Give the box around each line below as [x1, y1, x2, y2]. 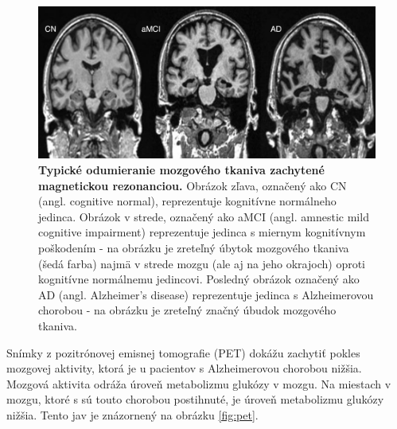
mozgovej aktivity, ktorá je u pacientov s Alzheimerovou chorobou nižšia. [6, 360, 362, 376]
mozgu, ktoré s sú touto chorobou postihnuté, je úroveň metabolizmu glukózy [6, 391, 384, 408]
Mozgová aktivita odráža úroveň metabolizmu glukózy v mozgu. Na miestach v [6, 375, 391, 392]
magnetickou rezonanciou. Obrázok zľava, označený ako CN [38, 177, 347, 193]
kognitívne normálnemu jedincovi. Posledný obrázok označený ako [38, 271, 360, 287]
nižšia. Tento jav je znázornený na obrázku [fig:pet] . [6, 406, 259, 423]
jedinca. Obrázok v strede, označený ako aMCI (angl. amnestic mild [38, 208, 369, 224]
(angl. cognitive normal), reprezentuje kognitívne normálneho [38, 193, 337, 209]
